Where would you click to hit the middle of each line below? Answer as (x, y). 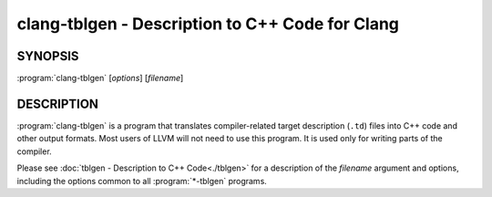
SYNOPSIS (48, 56)
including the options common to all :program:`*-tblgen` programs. (142, 181)
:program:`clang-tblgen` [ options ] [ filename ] (100, 78)
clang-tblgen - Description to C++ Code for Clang (208, 24)
